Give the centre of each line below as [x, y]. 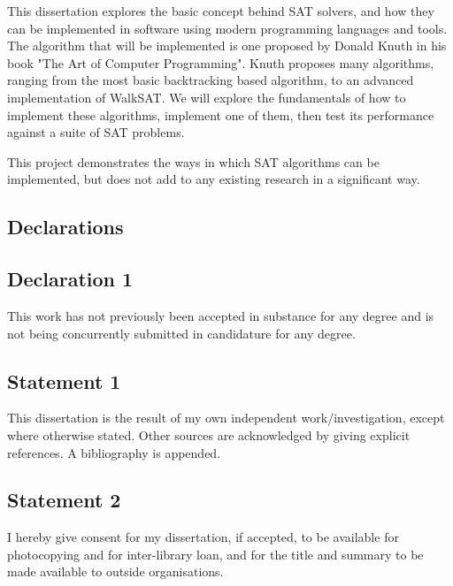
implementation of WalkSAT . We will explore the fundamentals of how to [207, 97]
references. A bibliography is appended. [114, 452]
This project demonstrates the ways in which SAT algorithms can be [193, 161]
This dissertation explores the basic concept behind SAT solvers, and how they [221, 11]
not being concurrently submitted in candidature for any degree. [181, 333]
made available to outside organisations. [115, 571]
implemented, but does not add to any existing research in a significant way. [214, 179]
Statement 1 [64, 381]
